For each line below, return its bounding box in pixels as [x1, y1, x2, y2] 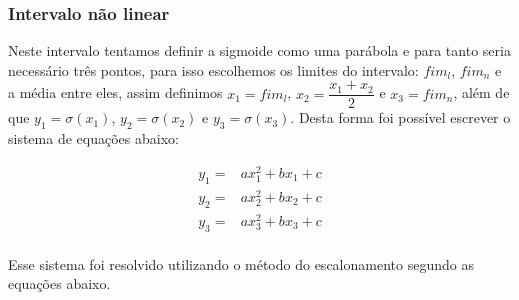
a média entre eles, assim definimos [8, 82, 223, 103]
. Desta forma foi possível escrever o [290, 107, 511, 128]
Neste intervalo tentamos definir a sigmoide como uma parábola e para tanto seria [8, 40, 511, 61]
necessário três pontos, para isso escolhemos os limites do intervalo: [8, 59, 419, 80]
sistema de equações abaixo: [8, 128, 179, 149]
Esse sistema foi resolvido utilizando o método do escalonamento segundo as [8, 253, 474, 274]
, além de [453, 82, 510, 103]
